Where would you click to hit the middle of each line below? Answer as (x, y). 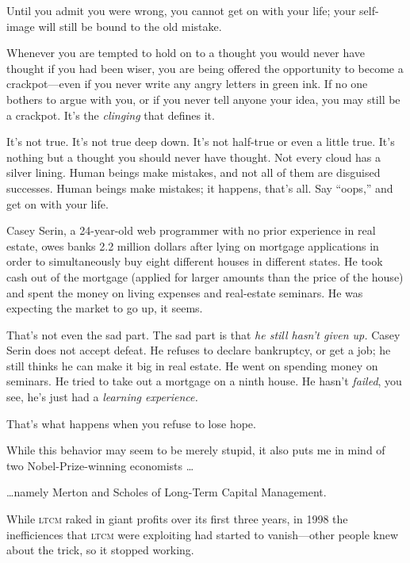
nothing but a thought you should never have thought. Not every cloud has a (194, 157)
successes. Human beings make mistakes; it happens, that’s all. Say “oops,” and (200, 188)
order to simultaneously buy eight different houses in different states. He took (195, 261)
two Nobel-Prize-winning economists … (100, 465)
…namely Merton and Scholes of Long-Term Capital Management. (167, 492)
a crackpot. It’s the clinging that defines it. (111, 115)
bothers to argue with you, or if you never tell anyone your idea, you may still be (203, 99)
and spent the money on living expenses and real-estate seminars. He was (185, 292)
